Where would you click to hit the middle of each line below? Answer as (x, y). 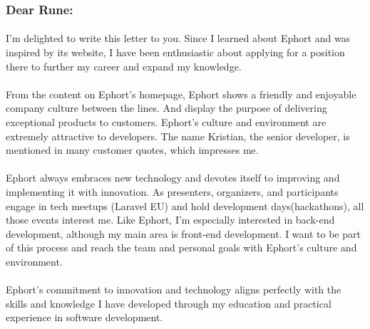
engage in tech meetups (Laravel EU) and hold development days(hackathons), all (185, 205)
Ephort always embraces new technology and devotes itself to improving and (173, 178)
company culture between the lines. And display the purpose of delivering (166, 108)
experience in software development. (84, 317)
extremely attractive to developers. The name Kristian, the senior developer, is (178, 136)
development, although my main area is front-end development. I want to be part (183, 233)
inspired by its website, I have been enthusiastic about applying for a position (175, 52)
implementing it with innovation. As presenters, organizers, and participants (172, 191)
